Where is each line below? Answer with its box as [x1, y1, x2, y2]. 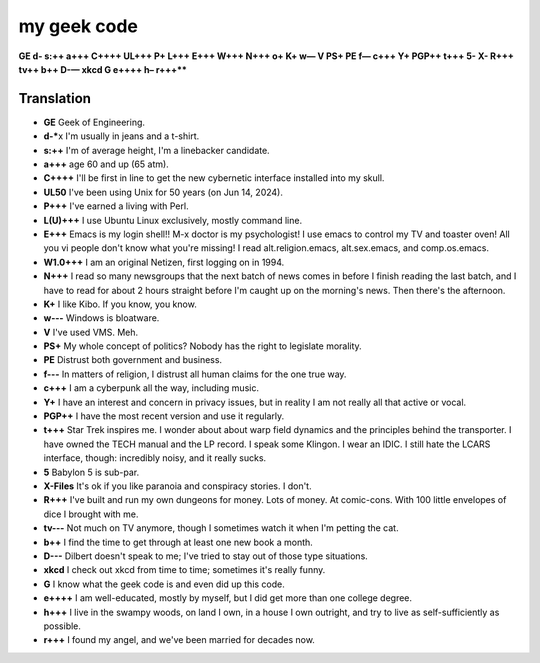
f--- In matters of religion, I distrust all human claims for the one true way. [43, 368, 347, 380]
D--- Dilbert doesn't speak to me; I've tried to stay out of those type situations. [43, 550, 369, 562]
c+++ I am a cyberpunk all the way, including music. [43, 382, 260, 394]
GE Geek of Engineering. [43, 116, 145, 128]
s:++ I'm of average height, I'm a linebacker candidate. [43, 144, 270, 156]
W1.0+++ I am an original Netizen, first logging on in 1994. [43, 256, 285, 268]
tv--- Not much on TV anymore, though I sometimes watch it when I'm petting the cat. [43, 522, 399, 534]
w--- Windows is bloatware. [43, 312, 160, 324]
